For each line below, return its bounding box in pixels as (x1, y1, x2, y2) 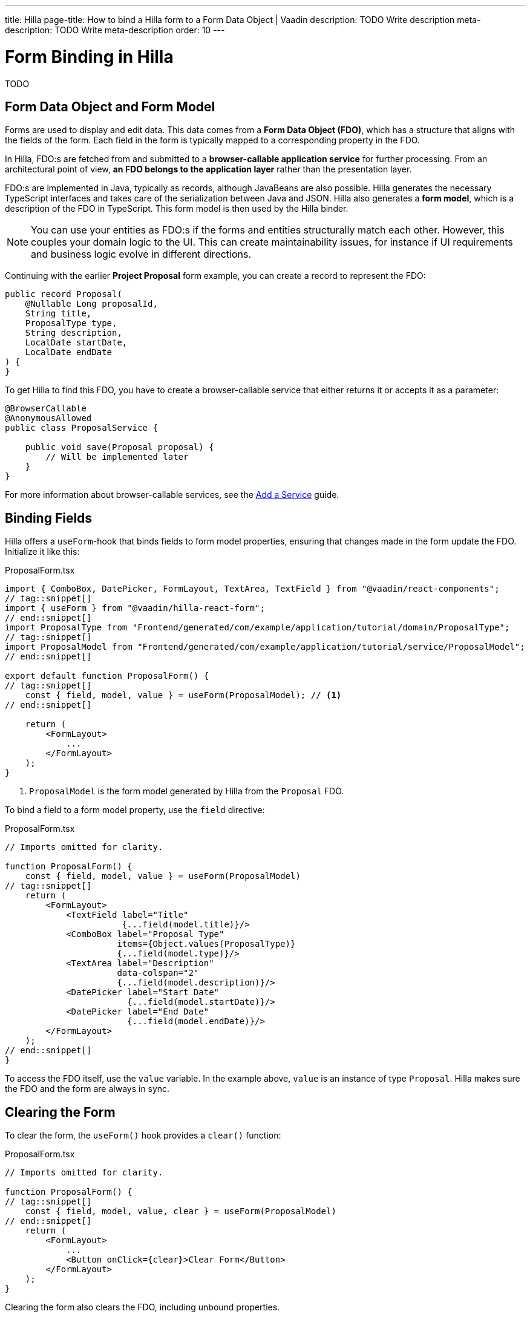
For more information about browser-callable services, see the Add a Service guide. (5, 489, 339, 500)
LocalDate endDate (25, 347, 113, 358)
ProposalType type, (25, 318, 117, 328)
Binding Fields (5, 510, 93, 526)
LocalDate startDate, (25, 338, 128, 348)
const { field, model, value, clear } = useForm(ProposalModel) (25, 1206, 336, 1217)
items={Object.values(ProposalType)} (117, 939, 296, 949)
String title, (25, 309, 92, 319)
